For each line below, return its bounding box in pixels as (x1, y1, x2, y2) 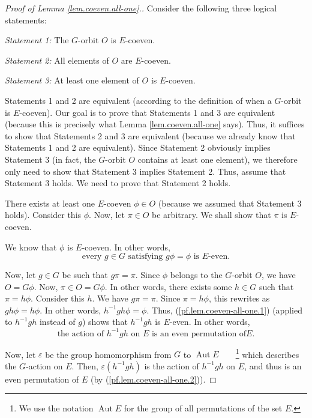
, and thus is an (244, 359, 302, 372)
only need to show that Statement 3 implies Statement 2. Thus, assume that (5, 165, 286, 177)
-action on (26, 359, 63, 372)
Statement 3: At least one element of (5, 74, 139, 86)
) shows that (82, 315, 128, 328)
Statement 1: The (5, 34, 69, 46)
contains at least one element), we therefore (137, 153, 298, 165)
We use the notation (19, 402, 94, 414)
